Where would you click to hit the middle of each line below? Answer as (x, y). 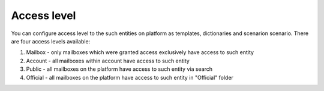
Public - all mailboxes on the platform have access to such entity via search (119, 69)
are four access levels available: (51, 41)
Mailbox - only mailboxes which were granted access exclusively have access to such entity (140, 52)
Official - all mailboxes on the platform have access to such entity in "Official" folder (130, 77)
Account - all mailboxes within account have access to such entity (108, 61)
